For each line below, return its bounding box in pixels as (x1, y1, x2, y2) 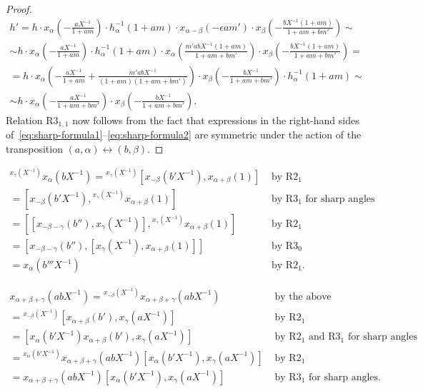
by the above (274, 291, 332, 302)
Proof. (6, 1, 32, 16)
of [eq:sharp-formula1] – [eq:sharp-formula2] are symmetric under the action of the (6, 127, 362, 142)
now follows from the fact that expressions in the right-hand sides (72, 112, 359, 127)
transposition (6, 141, 63, 156)
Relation (6, 112, 43, 127)
